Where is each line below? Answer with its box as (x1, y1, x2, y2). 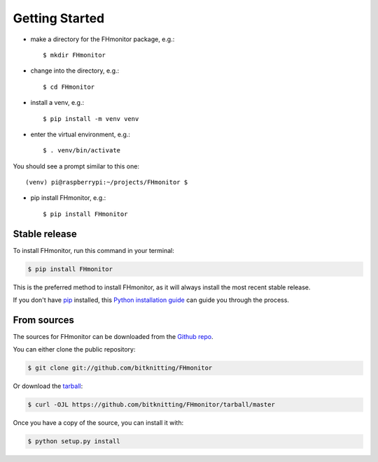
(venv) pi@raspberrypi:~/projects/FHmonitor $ (25, 178, 188, 187)
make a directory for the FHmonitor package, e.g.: (30, 35, 175, 43)
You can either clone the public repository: (13, 345, 136, 354)
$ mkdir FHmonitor (43, 51, 106, 59)
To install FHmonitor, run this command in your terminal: (13, 246, 175, 254)
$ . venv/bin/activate (43, 147, 121, 154)
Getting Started (13, 10, 105, 26)
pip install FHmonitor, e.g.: (30, 194, 106, 202)
